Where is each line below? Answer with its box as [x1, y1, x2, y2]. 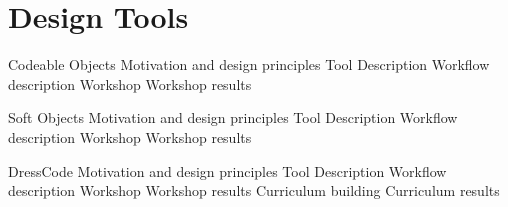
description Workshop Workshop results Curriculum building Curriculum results [8, 180, 500, 201]
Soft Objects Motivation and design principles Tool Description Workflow [8, 107, 458, 128]
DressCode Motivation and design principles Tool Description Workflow [8, 160, 447, 181]
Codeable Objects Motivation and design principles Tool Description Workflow [8, 54, 490, 75]
